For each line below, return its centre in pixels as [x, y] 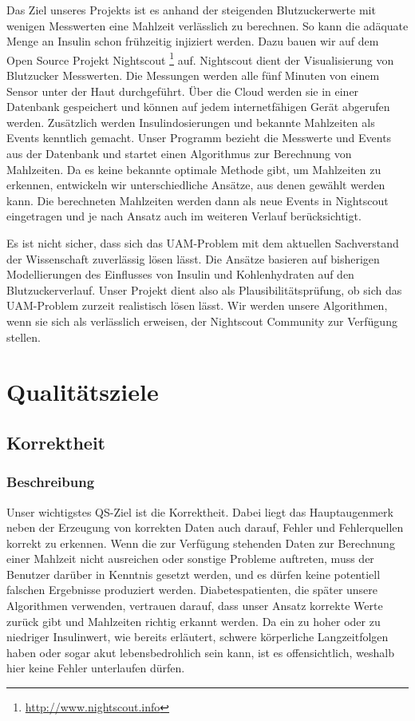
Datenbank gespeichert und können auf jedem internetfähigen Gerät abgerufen [198, 107]
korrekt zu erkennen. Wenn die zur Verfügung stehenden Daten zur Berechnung [201, 543]
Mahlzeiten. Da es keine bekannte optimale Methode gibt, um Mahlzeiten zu [194, 169]
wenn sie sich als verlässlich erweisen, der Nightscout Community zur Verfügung [202, 321]
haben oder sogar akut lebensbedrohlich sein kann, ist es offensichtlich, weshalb [200, 652]
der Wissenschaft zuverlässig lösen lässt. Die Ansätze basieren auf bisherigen [193, 258]
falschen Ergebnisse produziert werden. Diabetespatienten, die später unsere [192, 590]
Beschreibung [51, 482]
